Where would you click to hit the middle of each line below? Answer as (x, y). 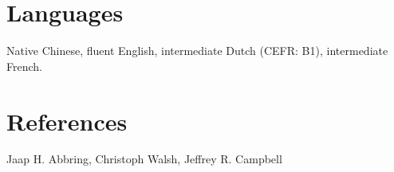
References (67, 121)
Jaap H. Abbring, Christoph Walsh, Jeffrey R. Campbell (144, 159)
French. (24, 66)
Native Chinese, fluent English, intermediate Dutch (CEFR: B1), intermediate (197, 51)
